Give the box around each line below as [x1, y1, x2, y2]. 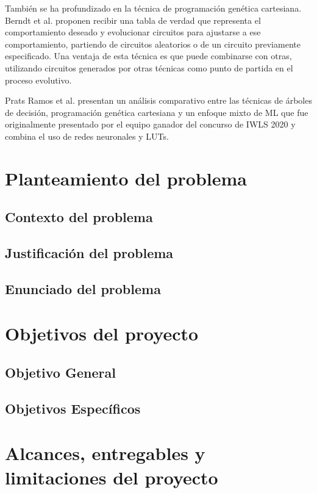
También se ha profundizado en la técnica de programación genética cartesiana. [5, 2, 302, 14]
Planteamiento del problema [5, 165, 247, 190]
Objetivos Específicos [5, 398, 141, 417]
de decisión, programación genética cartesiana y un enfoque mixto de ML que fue [5, 106, 308, 118]
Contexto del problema [5, 207, 153, 226]
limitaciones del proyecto [5, 464, 218, 489]
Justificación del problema [5, 243, 174, 262]
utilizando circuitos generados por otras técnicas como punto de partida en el [5, 61, 293, 74]
